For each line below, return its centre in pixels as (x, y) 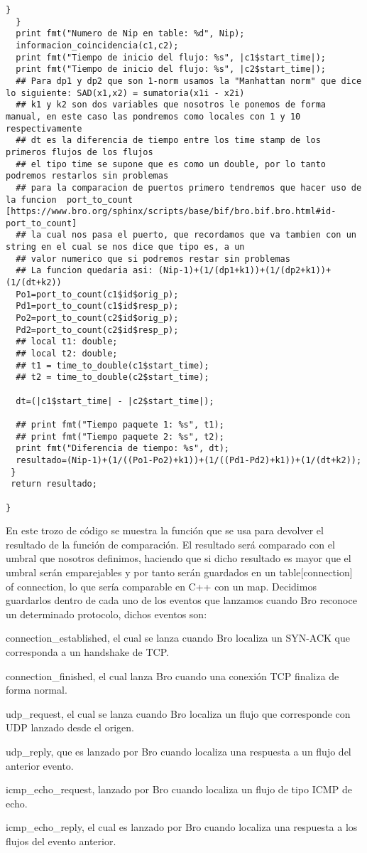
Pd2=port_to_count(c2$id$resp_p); (97, 330)
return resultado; (54, 484)
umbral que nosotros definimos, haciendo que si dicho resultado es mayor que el (179, 558)
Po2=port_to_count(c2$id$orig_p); (97, 318)
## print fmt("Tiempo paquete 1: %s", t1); (120, 424)
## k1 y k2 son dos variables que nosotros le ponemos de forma (171, 105)
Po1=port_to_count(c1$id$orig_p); (97, 294)
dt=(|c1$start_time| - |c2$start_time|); (115, 401)
